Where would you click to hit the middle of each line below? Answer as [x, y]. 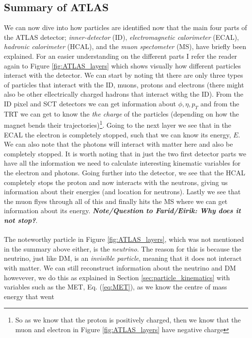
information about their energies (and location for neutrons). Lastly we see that [122, 192]
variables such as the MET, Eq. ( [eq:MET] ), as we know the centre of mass [116, 287]
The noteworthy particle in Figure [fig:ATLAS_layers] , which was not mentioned [124, 239]
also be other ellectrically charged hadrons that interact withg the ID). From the [124, 94]
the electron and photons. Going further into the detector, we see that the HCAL [125, 172]
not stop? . [21, 220]
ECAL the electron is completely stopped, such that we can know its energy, [118, 134]
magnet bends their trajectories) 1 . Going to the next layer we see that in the [118, 124]
